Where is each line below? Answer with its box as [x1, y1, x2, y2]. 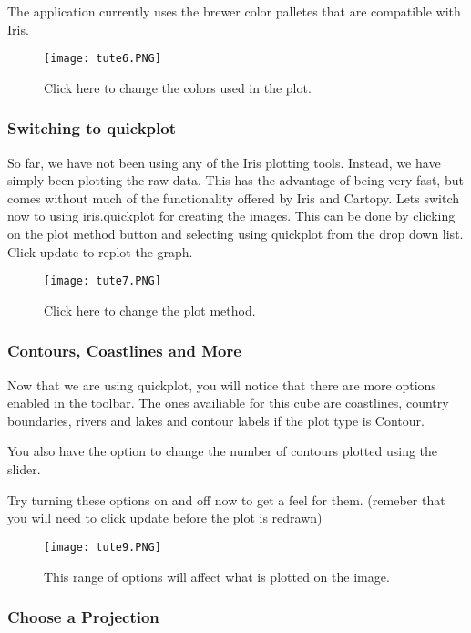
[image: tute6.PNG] [44, 52, 161, 66]
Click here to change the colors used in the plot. [44, 78, 312, 97]
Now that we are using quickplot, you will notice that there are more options [7, 375, 436, 394]
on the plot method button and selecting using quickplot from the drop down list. [7, 224, 464, 244]
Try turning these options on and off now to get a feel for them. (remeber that [7, 490, 445, 509]
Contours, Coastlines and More [7, 339, 241, 362]
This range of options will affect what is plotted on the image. [44, 566, 390, 586]
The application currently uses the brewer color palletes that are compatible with [7, 2, 461, 20]
